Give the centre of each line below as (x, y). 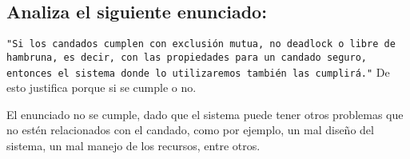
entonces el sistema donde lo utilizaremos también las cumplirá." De (198, 72)
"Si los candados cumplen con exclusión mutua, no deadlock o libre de (201, 44)
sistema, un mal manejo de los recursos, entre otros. (133, 145)
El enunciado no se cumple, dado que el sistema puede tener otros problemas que (205, 114)
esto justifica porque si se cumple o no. (102, 87)
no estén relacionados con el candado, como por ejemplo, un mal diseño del (190, 130)
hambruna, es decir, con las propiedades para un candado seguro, (187, 57)
